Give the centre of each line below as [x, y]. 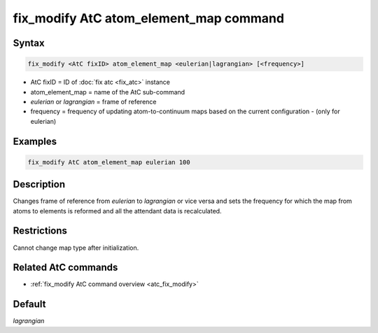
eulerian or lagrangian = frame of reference [93, 101]
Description [39, 184]
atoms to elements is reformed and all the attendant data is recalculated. [117, 211]
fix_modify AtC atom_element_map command [149, 18]
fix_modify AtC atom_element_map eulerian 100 [109, 162]
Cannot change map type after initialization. [76, 248]
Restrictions [40, 231]
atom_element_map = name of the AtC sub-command [108, 92]
